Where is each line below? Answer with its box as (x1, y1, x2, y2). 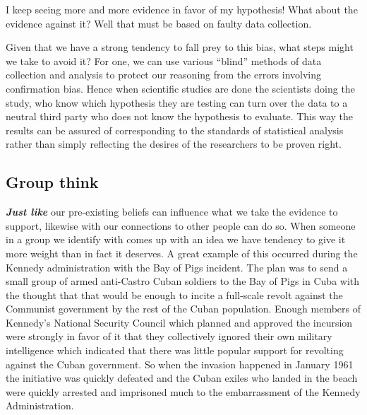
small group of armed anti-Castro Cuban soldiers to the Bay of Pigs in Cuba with (6, 274, 360, 288)
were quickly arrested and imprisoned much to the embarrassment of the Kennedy (6, 384, 361, 399)
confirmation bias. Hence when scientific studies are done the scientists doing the (6, 81, 355, 95)
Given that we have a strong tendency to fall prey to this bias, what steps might (6, 40, 354, 54)
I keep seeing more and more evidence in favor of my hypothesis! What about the (6, 2, 358, 16)
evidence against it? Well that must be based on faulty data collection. (6, 16, 312, 30)
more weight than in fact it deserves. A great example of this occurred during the (6, 245, 358, 260)
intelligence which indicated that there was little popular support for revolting (6, 343, 344, 358)
